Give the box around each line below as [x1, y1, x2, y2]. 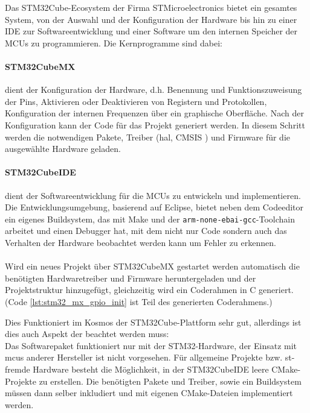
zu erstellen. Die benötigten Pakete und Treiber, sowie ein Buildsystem [39, 374, 302, 387]
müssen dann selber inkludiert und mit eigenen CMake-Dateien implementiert [5, 386, 293, 399]
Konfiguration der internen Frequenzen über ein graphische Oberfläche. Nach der [5, 107, 304, 119]
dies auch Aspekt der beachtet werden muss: [5, 327, 169, 340]
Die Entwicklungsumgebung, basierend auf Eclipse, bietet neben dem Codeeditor [5, 201, 304, 213]
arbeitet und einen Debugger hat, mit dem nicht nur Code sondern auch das [5, 224, 287, 237]
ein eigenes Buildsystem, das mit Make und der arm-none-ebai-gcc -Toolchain [5, 212, 295, 225]
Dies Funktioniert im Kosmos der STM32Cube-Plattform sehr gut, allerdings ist [5, 315, 302, 328]
